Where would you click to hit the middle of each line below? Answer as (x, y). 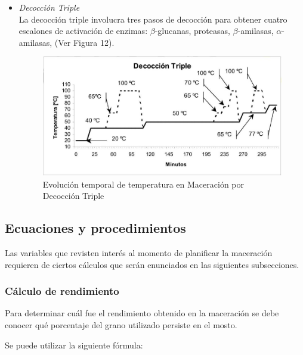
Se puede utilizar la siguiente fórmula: (74, 345)
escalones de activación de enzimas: (83, 31)
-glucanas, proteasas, (192, 31)
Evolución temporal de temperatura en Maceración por (143, 184)
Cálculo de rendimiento (62, 291)
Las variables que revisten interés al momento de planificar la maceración (139, 253)
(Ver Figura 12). (84, 42)
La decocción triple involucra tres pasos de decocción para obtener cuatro (153, 19)
